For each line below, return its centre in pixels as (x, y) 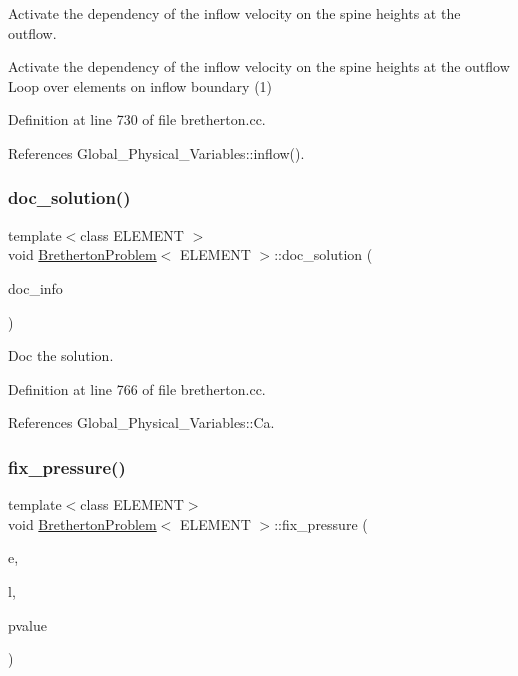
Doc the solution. (61, 355)
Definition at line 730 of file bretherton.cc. (137, 119)
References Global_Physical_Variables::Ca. (141, 422)
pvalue (27, 624)
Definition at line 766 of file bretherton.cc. (137, 388)
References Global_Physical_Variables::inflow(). (156, 152)
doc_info (35, 287)
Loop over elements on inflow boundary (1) (140, 85)
